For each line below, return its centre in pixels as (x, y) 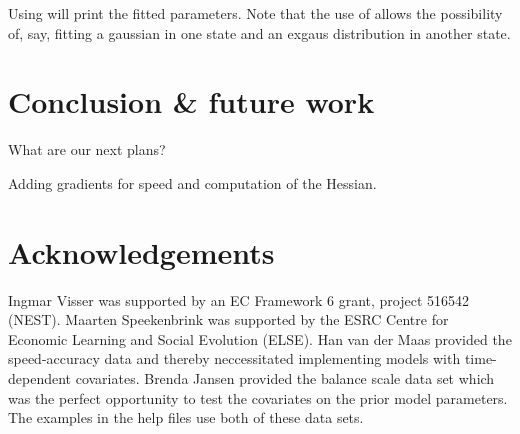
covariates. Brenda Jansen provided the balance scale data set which (285, 378)
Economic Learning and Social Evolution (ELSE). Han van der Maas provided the (260, 338)
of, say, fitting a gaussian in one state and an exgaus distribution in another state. (259, 32)
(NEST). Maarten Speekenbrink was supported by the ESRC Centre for (228, 319)
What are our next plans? (87, 149)
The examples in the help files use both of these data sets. (186, 417)
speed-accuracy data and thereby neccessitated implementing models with (234, 358)
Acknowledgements (141, 251)
